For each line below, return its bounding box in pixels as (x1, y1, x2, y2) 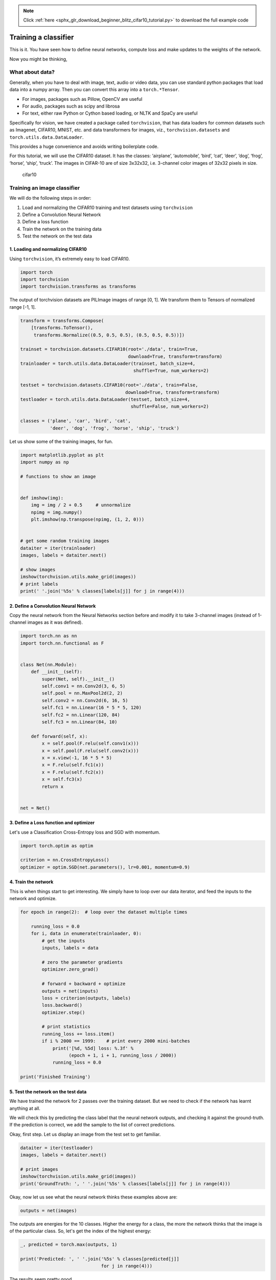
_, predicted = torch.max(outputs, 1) (20, 1242, 118, 1248)
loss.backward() (41, 1002, 83, 1008)
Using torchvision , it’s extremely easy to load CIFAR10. (9, 255, 130, 262)
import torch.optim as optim (20, 843, 94, 848)
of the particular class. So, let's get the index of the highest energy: (9, 1228, 152, 1234)
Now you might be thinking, (9, 56, 67, 62)
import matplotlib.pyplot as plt (20, 452, 104, 458)
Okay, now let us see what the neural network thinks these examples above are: (9, 1193, 178, 1200)
